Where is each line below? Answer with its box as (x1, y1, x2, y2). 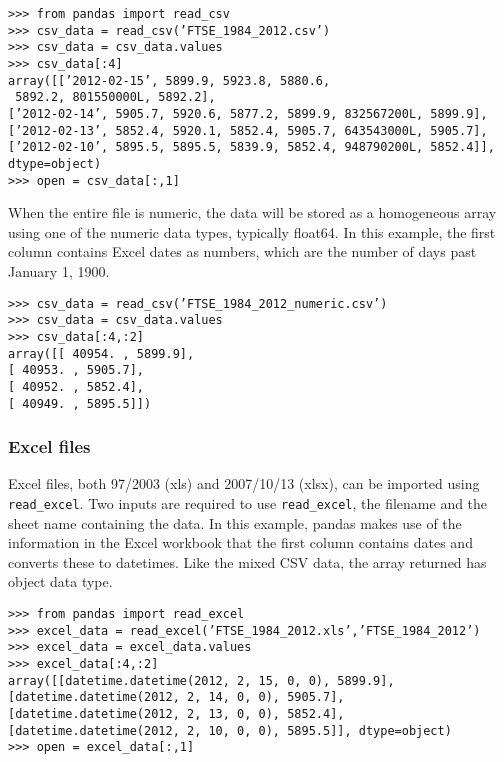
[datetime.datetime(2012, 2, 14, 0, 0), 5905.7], (8, 690, 345, 705)
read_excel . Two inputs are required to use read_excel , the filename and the (8, 493, 488, 513)
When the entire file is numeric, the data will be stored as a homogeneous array (8, 202, 497, 223)
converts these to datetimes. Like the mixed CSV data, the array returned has (8, 551, 487, 572)
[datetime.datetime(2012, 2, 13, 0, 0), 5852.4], (8, 706, 345, 721)
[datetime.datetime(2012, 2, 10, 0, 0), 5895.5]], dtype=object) (8, 723, 452, 738)
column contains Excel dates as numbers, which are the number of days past (8, 241, 477, 262)
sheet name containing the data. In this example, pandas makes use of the (8, 512, 462, 533)
